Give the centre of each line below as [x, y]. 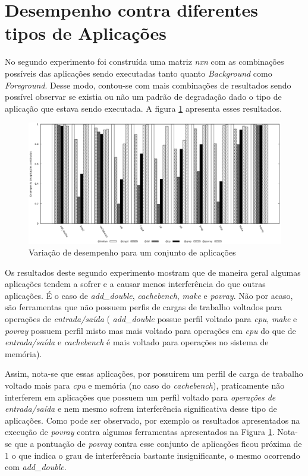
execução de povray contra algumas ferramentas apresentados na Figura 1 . [140, 432]
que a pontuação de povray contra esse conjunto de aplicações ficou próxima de [158, 443]
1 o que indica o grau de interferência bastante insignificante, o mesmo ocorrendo [153, 455]
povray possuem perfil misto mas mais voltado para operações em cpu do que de [150, 330]
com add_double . [36, 467]
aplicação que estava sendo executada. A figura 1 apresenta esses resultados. [143, 108]
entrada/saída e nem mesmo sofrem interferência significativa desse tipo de [141, 409]
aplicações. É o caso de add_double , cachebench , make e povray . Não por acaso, [149, 295]
